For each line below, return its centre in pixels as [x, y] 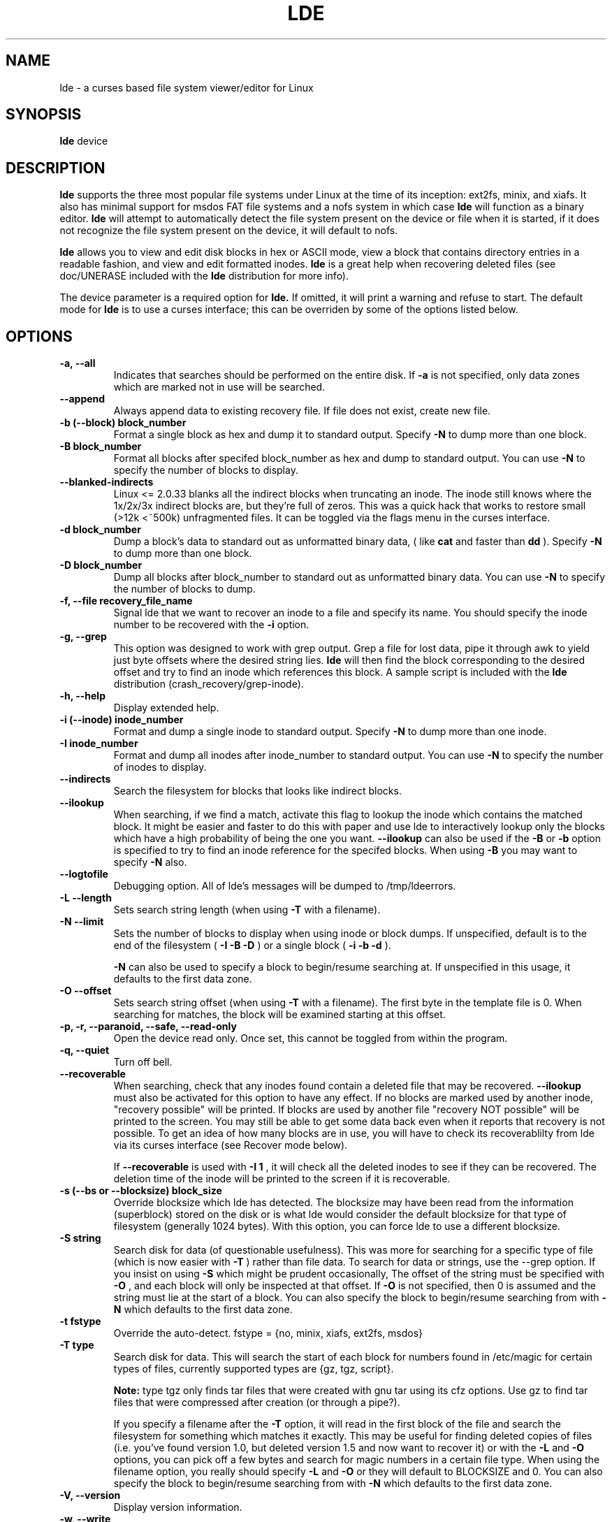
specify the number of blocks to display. [206, 470]
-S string [80, 1238]
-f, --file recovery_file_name [126, 601]
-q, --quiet [85, 1050]
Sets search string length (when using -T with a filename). [247, 910]
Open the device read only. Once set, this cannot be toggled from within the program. [311, 1038]
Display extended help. [166, 708]
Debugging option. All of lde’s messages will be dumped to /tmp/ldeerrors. [285, 886]
